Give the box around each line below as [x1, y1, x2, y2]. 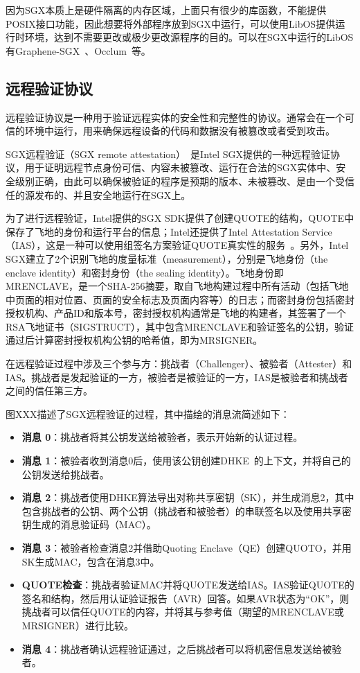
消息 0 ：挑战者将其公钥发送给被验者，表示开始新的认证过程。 [21, 430, 303, 444]
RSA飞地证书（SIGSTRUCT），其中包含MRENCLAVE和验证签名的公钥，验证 [6, 319, 354, 333]
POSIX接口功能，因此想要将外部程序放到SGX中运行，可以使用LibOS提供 [6, 16, 336, 30]
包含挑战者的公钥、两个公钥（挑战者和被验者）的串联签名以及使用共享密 [21, 503, 352, 518]
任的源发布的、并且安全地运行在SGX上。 [6, 187, 191, 202]
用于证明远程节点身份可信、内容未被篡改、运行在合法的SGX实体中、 [24, 160, 336, 175]
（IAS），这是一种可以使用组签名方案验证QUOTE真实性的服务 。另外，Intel [6, 238, 349, 252]
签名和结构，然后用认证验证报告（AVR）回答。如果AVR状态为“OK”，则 [21, 591, 350, 605]
